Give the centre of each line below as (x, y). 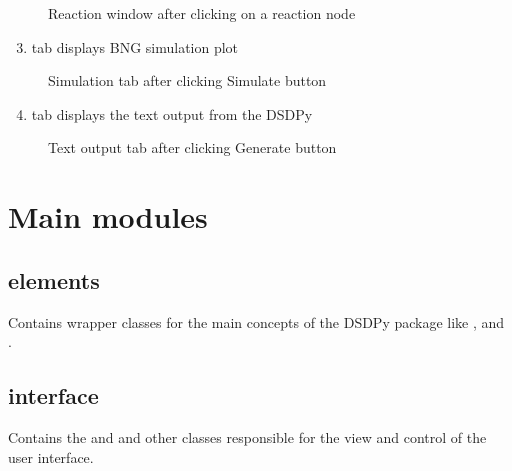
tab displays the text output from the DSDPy (172, 113)
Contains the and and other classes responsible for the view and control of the (247, 436)
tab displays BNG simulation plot (135, 46)
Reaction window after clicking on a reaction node (202, 13)
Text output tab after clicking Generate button (192, 147)
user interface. (51, 456)
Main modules (108, 216)
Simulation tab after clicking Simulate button (187, 80)
